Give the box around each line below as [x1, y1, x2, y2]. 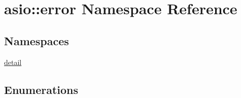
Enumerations [4, 81, 79, 97]
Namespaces [4, 32, 69, 48]
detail [4, 56, 22, 67]
